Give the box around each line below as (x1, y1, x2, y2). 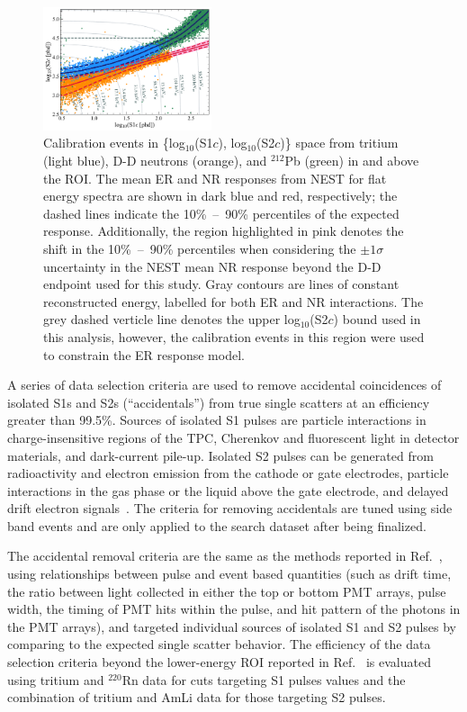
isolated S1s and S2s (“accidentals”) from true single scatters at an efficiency (7, 392, 430, 411)
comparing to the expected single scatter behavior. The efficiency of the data (7, 635, 431, 653)
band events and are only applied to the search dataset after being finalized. (7, 516, 427, 535)
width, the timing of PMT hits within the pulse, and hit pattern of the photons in (7, 599, 461, 618)
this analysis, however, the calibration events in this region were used (43, 327, 425, 346)
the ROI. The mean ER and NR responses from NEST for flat (43, 168, 387, 187)
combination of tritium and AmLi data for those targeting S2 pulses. (7, 688, 386, 707)
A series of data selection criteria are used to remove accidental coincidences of (7, 375, 442, 394)
